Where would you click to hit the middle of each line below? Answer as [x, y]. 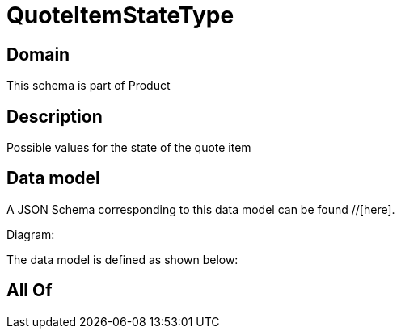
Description [55, 116]
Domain [38, 54]
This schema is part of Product [89, 86]
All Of [30, 291]
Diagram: [31, 234]
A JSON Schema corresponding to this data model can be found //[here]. [201, 209]
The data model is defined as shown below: [122, 259]
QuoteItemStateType [120, 15]
